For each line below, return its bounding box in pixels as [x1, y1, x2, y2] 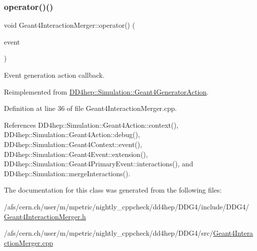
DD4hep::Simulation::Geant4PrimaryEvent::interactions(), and [4, 158, 193, 169]
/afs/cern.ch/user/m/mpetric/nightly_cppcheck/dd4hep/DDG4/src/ [4, 228, 214, 238]
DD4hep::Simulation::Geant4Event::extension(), [4, 149, 148, 159]
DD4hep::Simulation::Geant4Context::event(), [4, 139, 142, 149]
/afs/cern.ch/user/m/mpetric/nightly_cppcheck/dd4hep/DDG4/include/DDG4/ [4, 201, 249, 211]
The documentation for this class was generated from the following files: [4, 185, 222, 195]
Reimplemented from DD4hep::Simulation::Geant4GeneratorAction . [4, 86, 209, 97]
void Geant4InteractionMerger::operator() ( [4, 20, 135, 30]
